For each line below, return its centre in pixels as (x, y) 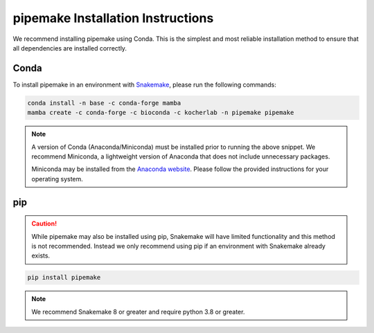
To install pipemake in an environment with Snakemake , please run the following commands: (144, 84)
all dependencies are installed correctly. (70, 48)
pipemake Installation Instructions (113, 18)
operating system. (57, 179)
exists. (41, 255)
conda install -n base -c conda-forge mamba (104, 103)
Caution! (44, 224)
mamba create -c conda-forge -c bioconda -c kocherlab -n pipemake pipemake (161, 113)
